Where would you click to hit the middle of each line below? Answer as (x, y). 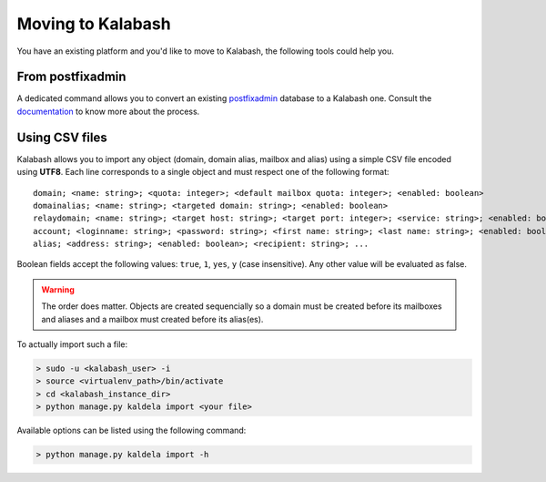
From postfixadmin (71, 77)
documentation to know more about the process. (108, 111)
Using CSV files (62, 137)
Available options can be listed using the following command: (131, 431)
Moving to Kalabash (94, 24)
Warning (58, 289)
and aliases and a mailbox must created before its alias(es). (152, 319)
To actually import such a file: (72, 344)
